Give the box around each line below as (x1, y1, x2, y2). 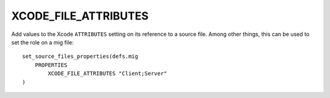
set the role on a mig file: (11, 38, 74, 46)
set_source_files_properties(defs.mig (22, 53, 139, 60)
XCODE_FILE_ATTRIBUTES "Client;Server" (48, 70, 167, 77)
